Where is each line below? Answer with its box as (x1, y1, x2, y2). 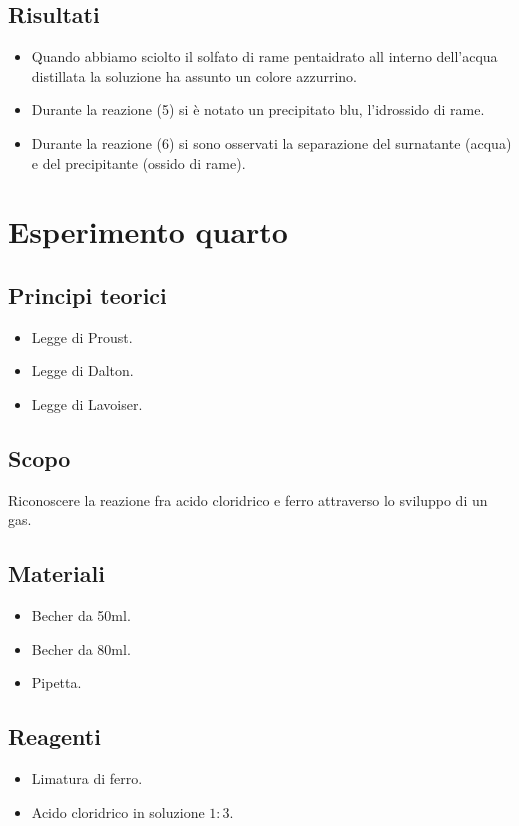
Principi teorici (8, 279, 167, 310)
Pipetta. (31, 672, 82, 693)
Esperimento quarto (8, 211, 288, 252)
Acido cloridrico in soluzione (31, 801, 205, 822)
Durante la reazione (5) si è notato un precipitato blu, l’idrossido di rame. (31, 99, 485, 120)
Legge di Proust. (31, 326, 133, 347)
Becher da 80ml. (31, 638, 131, 659)
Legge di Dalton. (31, 360, 134, 381)
